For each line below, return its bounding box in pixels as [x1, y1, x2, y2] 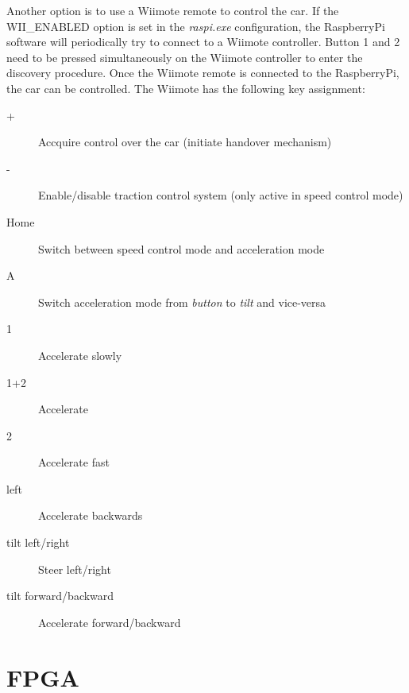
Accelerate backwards [38, 507, 143, 524]
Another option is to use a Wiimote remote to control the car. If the [6, 2, 339, 18]
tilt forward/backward [6, 587, 114, 604]
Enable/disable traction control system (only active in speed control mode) [38, 187, 403, 203]
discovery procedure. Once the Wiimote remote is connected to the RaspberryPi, [6, 64, 399, 81]
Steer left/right [38, 560, 111, 577]
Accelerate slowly [38, 346, 122, 363]
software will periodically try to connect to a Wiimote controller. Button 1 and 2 [6, 33, 400, 50]
